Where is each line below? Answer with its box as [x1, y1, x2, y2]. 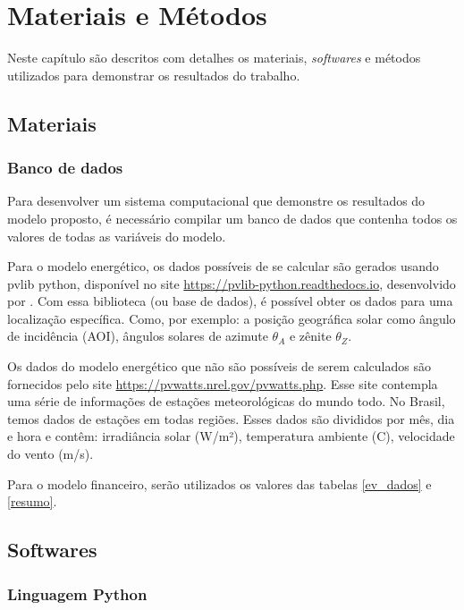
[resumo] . [7, 492, 57, 511]
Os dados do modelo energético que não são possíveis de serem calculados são [7, 357, 431, 376]
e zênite [289, 326, 332, 345]
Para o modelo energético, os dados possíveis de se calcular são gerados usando [7, 257, 439, 275]
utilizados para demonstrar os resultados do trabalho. [7, 65, 300, 84]
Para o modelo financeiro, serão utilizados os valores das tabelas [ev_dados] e [7, 474, 432, 493]
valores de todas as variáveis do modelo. [7, 226, 226, 245]
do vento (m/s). [7, 445, 94, 463]
